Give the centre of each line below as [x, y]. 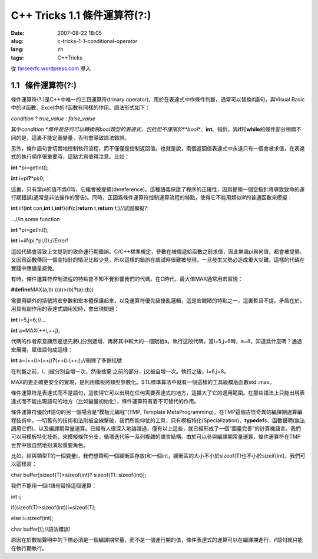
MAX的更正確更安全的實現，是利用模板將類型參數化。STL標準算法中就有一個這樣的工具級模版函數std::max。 [143, 382]
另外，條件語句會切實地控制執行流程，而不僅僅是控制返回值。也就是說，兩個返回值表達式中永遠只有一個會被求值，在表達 [158, 148]
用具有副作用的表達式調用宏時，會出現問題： [65, 309]
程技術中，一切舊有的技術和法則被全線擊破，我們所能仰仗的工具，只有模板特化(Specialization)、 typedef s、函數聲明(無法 [158, 420]
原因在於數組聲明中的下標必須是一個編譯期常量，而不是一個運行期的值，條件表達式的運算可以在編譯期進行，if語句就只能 [157, 540]
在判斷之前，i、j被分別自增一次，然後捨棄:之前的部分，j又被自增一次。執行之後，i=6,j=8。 [120, 371]
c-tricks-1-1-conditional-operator [97, 41]
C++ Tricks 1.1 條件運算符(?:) [81, 15]
